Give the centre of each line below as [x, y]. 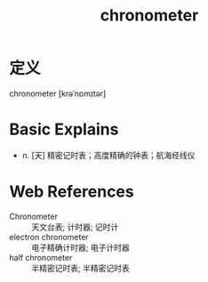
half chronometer [41, 257]
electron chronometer [49, 237]
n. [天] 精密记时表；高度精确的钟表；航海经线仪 [108, 155]
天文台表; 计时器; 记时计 [75, 227]
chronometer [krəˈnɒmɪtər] [58, 93]
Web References [72, 192]
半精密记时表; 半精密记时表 [81, 268]
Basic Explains [64, 129]
